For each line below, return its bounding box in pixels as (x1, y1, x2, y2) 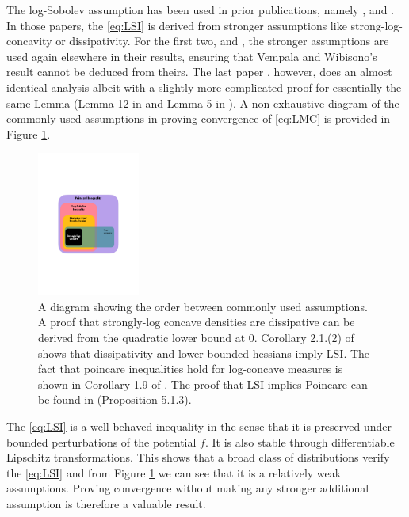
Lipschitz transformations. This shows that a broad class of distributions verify (6, 449, 390, 466)
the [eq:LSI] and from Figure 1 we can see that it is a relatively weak (6, 464, 342, 481)
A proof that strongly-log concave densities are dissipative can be (38, 314, 355, 330)
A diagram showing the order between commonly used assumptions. (38, 298, 368, 314)
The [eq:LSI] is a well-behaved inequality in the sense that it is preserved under (6, 418, 392, 435)
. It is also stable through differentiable (204, 433, 395, 450)
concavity (6, 32, 52, 49)
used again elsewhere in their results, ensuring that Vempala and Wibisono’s (6, 48, 377, 64)
